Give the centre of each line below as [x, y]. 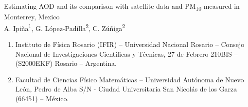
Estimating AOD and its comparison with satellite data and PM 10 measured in [122, 7]
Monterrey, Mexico [32, 17]
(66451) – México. [42, 98]
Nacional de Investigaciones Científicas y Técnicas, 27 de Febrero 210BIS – [126, 53]
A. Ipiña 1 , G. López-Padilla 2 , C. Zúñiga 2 [65, 27]
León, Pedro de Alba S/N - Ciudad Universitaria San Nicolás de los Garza [126, 89]
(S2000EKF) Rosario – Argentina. [66, 63]
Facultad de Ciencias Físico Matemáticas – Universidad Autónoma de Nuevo [130, 79]
